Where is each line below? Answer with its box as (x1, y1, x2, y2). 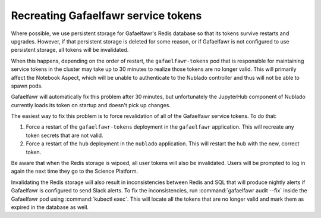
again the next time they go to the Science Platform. (11, 167, 139, 175)
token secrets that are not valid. (26, 132, 103, 139)
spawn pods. (11, 82, 43, 89)
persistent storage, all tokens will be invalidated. (11, 46, 129, 54)
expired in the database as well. (11, 203, 89, 211)
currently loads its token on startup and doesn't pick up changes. (11, 101, 171, 108)
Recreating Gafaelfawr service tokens (11, 9, 202, 22)
